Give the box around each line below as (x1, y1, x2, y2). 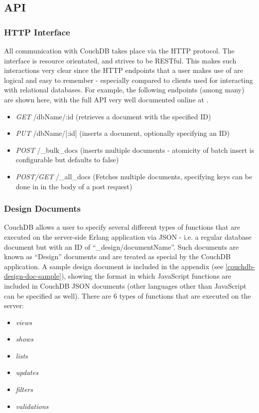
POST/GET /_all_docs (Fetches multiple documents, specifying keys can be (15, 171, 253, 181)
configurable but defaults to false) (15, 154, 119, 165)
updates (15, 367, 38, 378)
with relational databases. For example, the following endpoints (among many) (4, 84, 245, 95)
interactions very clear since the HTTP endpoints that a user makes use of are (4, 65, 243, 75)
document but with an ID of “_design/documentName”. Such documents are (4, 241, 239, 252)
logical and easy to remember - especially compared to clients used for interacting (4, 74, 253, 85)
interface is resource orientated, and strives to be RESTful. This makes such (4, 55, 237, 65)
